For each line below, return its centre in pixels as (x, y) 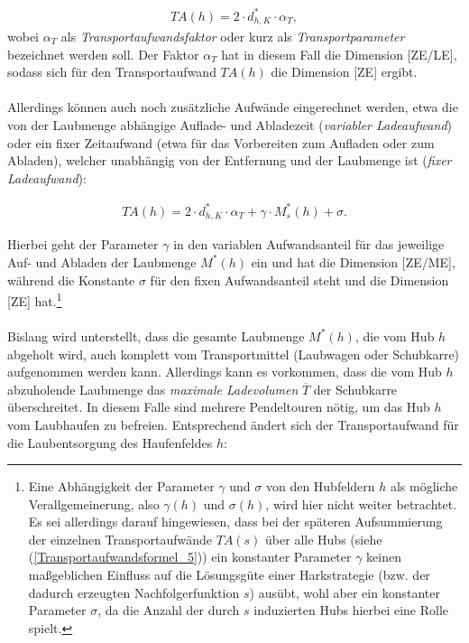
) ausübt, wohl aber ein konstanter (345, 592)
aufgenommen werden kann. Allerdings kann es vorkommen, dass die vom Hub (225, 372)
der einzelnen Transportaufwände (120, 539)
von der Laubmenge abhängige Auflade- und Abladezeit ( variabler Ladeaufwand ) (230, 124)
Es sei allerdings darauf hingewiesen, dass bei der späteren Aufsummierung (235, 522)
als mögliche (424, 486)
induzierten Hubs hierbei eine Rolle (351, 610)
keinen (384, 557)
